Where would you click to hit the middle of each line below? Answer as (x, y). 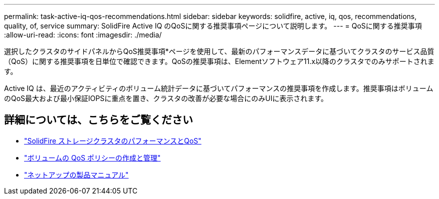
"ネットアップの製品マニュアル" (76, 174)
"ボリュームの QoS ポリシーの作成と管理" (92, 157)
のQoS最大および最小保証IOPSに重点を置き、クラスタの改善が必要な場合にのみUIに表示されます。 (166, 98)
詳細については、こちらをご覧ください (98, 120)
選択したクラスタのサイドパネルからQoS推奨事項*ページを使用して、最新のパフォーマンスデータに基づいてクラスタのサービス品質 (219, 51)
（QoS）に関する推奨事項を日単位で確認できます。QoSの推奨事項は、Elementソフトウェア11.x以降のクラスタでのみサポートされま (219, 61)
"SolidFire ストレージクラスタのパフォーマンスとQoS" (113, 140)
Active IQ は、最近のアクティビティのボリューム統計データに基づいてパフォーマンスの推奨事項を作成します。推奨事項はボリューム (219, 88)
